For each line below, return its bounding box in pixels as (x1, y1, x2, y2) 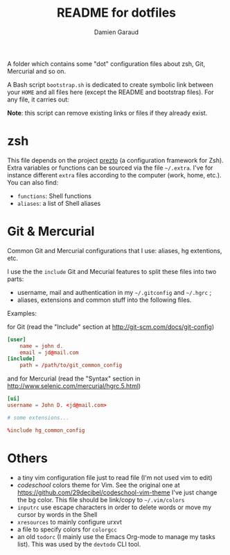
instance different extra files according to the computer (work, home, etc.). (7, 170, 222, 179)
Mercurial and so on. (7, 67, 67, 75)
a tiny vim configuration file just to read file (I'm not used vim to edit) (17, 473, 213, 481)
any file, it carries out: (7, 95, 69, 104)
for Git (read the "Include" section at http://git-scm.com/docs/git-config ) (7, 322, 215, 331)
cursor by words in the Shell (17, 510, 98, 519)
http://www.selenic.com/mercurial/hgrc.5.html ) (7, 382, 141, 390)
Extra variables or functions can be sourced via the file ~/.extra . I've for (7, 163, 213, 172)
